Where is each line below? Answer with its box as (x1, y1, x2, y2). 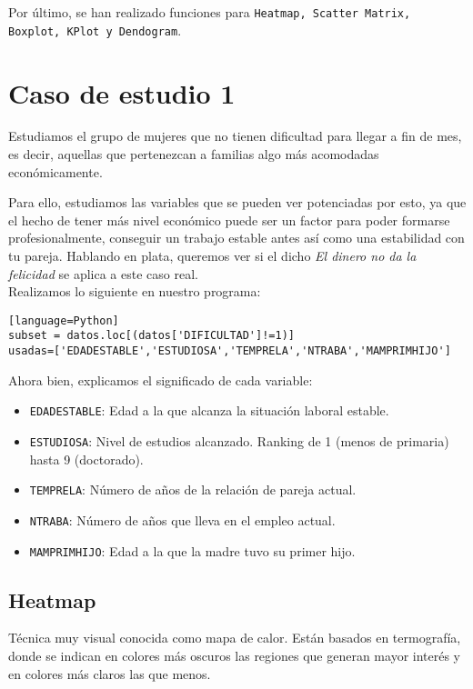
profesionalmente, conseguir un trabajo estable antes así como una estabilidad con (8, 228, 465, 247)
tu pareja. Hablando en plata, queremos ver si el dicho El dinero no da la (8, 246, 417, 265)
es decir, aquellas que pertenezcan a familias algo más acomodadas (8, 145, 379, 164)
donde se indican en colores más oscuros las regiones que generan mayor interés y (8, 646, 460, 665)
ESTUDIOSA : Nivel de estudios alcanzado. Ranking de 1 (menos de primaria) (29, 432, 449, 450)
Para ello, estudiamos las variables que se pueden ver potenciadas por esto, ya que (8, 193, 467, 212)
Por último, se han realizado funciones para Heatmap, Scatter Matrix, (8, 3, 411, 21)
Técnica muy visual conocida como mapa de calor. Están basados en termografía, (8, 628, 461, 647)
